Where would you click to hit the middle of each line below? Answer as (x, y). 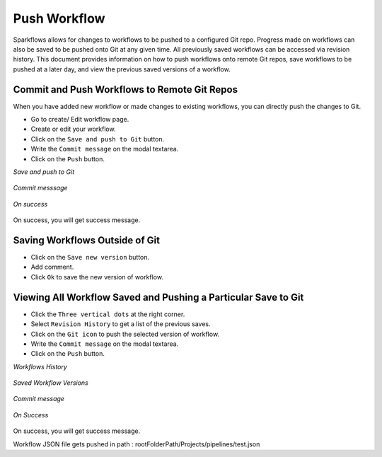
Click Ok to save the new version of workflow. (97, 277)
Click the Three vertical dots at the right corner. (108, 314)
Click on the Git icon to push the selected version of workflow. (125, 334)
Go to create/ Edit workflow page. (80, 120)
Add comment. (52, 267)
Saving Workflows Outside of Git (87, 240)
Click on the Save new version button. (90, 258)
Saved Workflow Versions (51, 383)
